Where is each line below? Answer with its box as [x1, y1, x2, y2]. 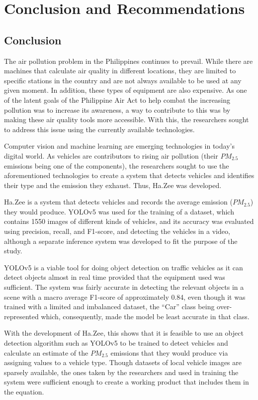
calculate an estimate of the [4, 347, 88, 358]
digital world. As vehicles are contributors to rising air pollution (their [4, 150, 218, 161]
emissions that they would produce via [110, 347, 228, 358]
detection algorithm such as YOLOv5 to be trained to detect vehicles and [4, 338, 228, 348]
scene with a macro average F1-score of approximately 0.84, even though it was [4, 291, 246, 302]
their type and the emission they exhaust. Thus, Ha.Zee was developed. [4, 180, 222, 190]
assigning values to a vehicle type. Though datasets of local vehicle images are [4, 357, 242, 368]
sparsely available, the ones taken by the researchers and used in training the [4, 367, 239, 377]
